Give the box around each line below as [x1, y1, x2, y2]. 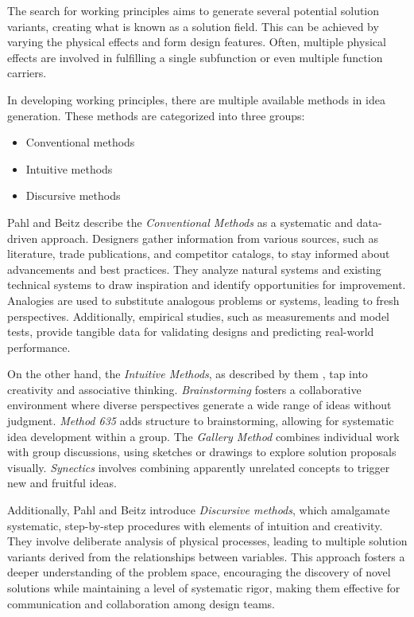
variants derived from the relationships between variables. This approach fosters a [7, 548, 405, 564]
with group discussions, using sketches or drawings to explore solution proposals [7, 443, 397, 460]
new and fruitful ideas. [7, 474, 117, 491]
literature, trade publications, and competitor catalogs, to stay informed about [7, 245, 390, 262]
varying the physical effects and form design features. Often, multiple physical [7, 33, 386, 50]
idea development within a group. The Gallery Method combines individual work [7, 428, 400, 444]
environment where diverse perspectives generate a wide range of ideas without [7, 396, 392, 413]
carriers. [7, 64, 47, 81]
